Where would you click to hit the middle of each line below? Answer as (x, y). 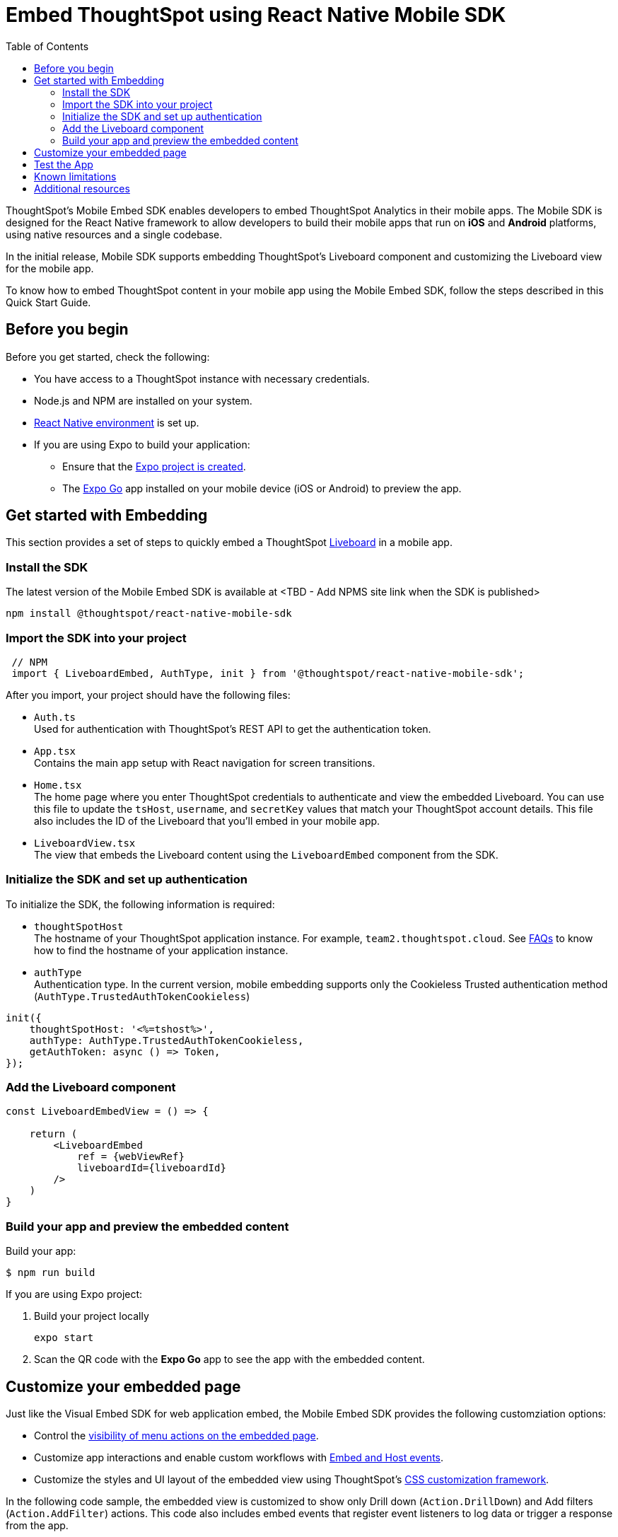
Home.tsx (58, 785)
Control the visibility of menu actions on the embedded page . (176, 1436)
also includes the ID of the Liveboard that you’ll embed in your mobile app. (207, 820)
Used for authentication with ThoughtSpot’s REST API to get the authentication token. (233, 729)
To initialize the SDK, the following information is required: (140, 904)
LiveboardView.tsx (85, 843)
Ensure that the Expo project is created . (154, 466)
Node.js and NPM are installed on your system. (143, 400)
